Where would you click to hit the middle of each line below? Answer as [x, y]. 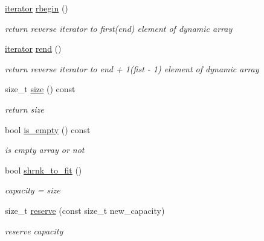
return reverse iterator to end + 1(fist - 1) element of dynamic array [132, 68]
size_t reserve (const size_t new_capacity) [85, 210]
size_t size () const [40, 89]
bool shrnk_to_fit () [43, 170]
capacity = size [33, 190]
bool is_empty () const [48, 129]
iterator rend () [33, 49]
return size [24, 109]
